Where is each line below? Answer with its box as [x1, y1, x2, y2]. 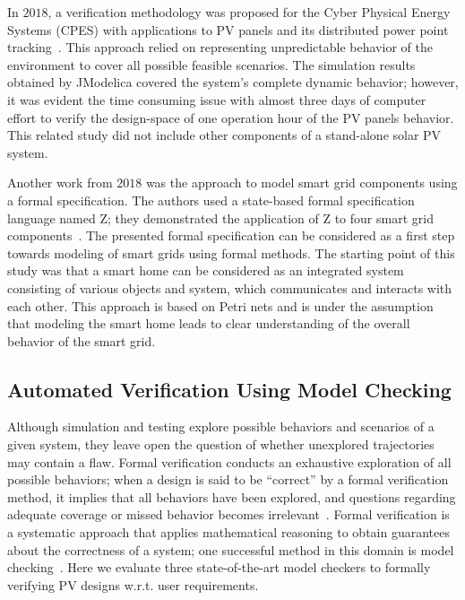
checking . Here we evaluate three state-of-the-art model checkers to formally [7, 558, 431, 577]
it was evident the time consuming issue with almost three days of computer [7, 90, 426, 109]
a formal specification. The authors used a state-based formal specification [7, 190, 415, 209]
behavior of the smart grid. [7, 331, 156, 350]
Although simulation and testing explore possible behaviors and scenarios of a [7, 417, 435, 436]
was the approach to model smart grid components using [145, 173, 458, 192]
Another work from [7, 173, 113, 192]
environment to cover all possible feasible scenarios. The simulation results [7, 55, 416, 74]
